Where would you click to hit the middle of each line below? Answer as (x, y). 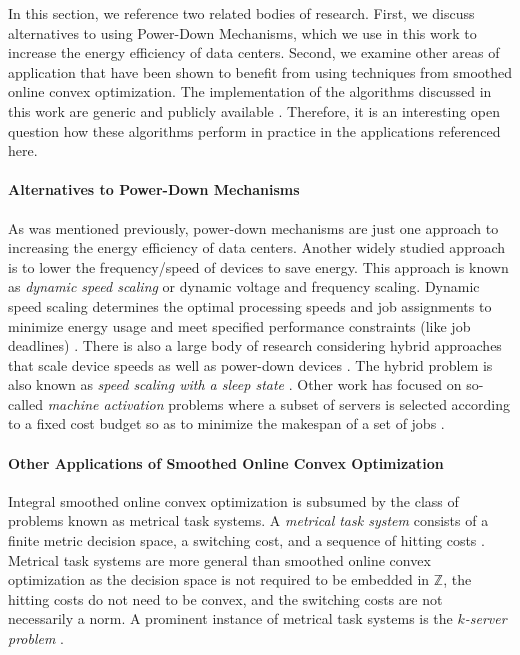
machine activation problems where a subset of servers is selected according (278, 403)
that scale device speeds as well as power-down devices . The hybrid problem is (250, 364)
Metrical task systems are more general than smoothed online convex (219, 559)
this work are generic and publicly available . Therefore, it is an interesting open (254, 110)
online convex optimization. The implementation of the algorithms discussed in (250, 91)
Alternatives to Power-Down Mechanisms (154, 189)
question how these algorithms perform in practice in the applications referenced (254, 130)
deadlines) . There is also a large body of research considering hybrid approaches (255, 345)
